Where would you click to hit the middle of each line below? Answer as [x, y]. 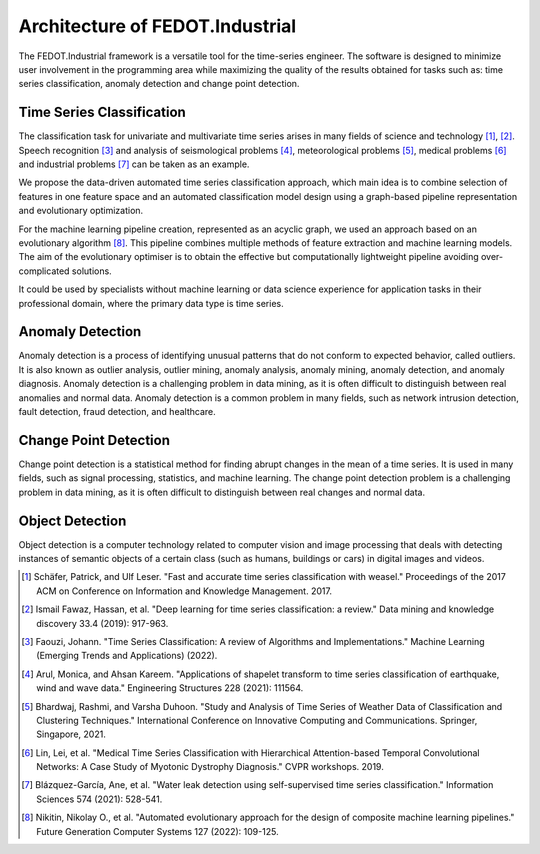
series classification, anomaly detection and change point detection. [159, 84]
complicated [44, 271]
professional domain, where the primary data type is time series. [151, 303]
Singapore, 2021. [71, 734]
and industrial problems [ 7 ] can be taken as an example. [134, 164]
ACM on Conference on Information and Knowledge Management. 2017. [184, 591]
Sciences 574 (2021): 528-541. [99, 799]
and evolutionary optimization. [81, 211]
